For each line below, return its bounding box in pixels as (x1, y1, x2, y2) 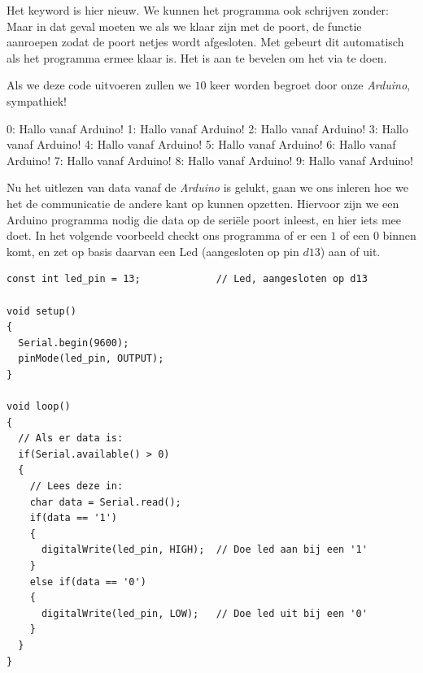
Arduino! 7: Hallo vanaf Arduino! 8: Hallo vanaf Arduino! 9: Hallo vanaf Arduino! (7, 151, 413, 168)
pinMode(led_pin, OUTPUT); (18, 353, 164, 365)
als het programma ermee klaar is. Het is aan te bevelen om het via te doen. (7, 49, 387, 66)
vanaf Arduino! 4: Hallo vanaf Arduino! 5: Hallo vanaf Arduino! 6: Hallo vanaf (7, 136, 396, 153)
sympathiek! (7, 92, 67, 109)
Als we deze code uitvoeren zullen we (7, 76, 191, 93)
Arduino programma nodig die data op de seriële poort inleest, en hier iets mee (7, 211, 402, 228)
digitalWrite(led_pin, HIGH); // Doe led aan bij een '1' (41, 544, 368, 556)
